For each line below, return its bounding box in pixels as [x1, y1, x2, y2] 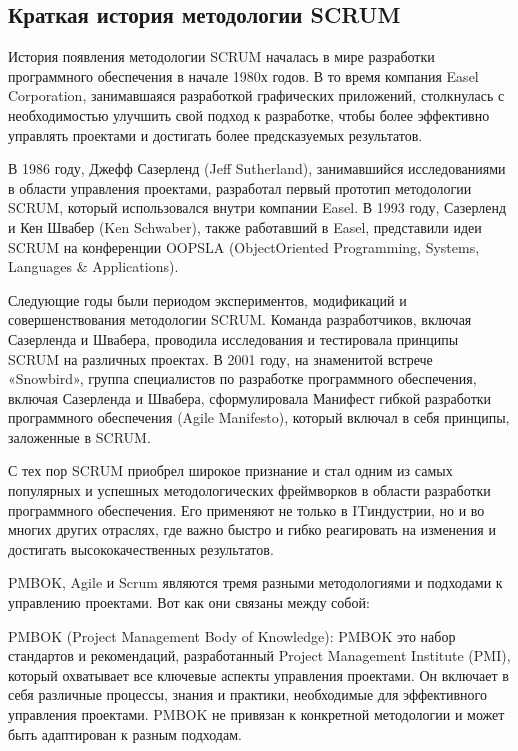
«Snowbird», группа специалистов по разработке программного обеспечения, [8, 368, 477, 389]
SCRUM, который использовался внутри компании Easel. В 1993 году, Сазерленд [8, 197, 507, 218]
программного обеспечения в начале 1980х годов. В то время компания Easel [8, 65, 479, 86]
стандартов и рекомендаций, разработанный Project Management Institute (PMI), [8, 645, 511, 666]
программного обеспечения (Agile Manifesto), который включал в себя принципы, [8, 407, 510, 428]
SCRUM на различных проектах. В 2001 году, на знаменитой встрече [8, 348, 433, 369]
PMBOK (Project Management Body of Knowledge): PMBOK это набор [8, 625, 456, 646]
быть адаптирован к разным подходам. [8, 723, 242, 744]
